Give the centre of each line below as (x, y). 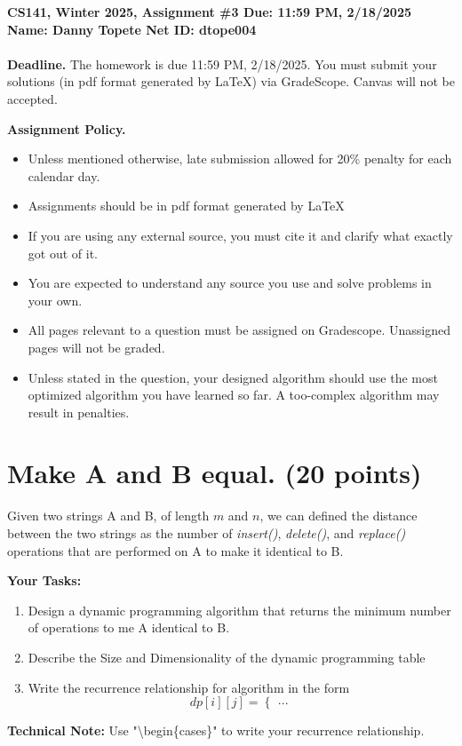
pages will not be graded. (96, 347)
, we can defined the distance (339, 516)
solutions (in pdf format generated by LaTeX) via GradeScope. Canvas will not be (231, 81)
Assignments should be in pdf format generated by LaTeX (186, 206)
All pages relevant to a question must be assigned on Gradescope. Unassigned (239, 330)
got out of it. (63, 253)
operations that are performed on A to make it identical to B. (175, 550)
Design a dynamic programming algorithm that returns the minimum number (239, 610)
